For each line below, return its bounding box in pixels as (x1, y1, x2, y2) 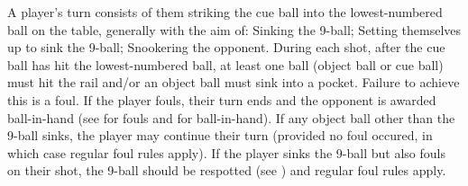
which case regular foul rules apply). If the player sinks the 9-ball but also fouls (7, 143, 445, 162)
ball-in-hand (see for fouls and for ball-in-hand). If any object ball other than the (7, 108, 455, 127)
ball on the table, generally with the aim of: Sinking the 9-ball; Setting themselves (7, 20, 462, 39)
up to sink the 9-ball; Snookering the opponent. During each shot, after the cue (7, 38, 445, 57)
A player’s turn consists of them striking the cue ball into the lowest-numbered (7, 3, 443, 21)
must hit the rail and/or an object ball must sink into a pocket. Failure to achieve (7, 73, 460, 92)
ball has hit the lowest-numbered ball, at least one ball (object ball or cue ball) (7, 55, 444, 74)
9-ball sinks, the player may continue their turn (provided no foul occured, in (7, 126, 433, 145)
